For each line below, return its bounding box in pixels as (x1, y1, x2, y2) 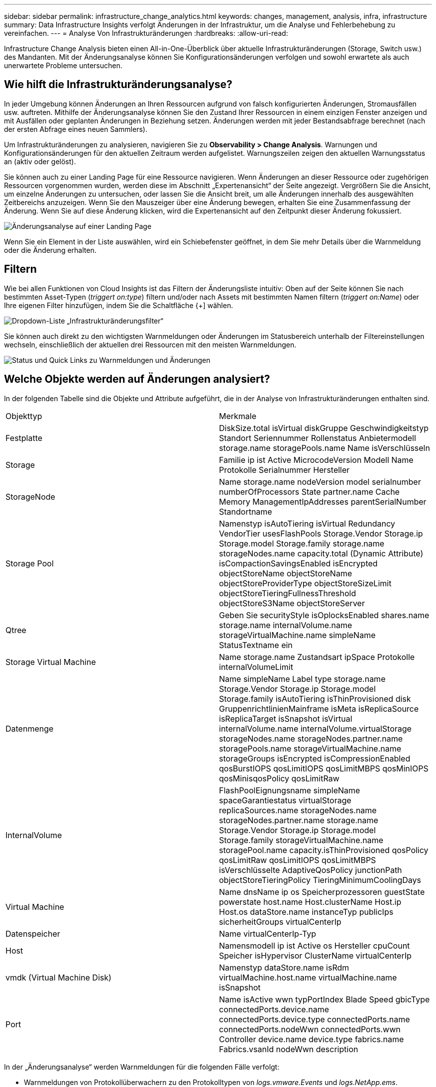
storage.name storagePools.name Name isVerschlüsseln (219, 442, 430, 453)
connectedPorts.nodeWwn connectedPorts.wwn (219, 1024, 401, 1034)
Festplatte (5, 433, 43, 443)
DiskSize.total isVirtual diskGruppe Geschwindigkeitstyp (219, 423, 429, 433)
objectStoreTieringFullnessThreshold (219, 588, 356, 598)
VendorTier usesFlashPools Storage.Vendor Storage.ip (219, 528, 423, 539)
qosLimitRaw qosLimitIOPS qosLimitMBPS (219, 855, 376, 865)
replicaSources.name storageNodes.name (219, 805, 377, 815)
